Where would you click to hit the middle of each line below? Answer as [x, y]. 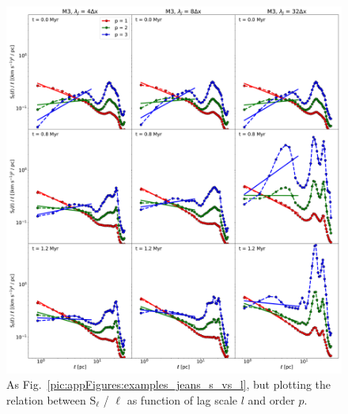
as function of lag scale [182, 400]
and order [271, 400]
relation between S [51, 400]
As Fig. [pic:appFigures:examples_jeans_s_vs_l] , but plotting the [169, 384]
